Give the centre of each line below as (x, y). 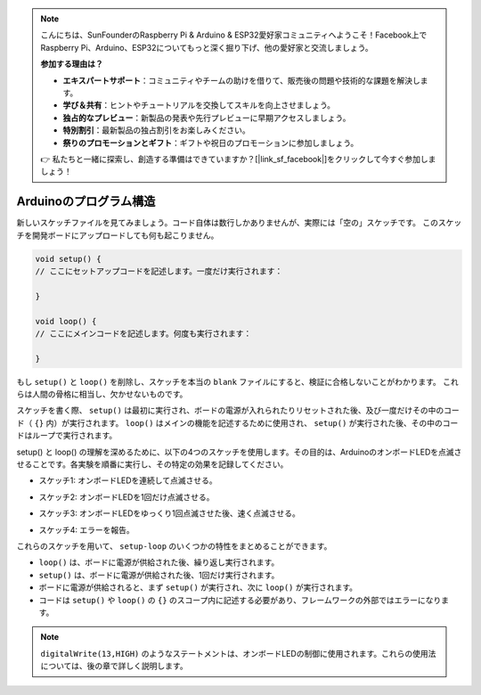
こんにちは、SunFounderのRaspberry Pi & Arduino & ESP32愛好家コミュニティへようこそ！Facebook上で (234, 35)
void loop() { (66, 321)
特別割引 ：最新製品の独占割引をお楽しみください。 (156, 130)
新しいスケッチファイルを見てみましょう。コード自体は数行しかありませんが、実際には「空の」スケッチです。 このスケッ (239, 223)
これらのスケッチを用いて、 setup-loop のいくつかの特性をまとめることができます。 (174, 546)
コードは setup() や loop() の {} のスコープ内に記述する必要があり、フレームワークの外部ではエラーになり (240, 600)
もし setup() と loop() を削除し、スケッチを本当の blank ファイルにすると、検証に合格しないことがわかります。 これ (237, 381)
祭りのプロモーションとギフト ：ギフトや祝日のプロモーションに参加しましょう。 (211, 143)
